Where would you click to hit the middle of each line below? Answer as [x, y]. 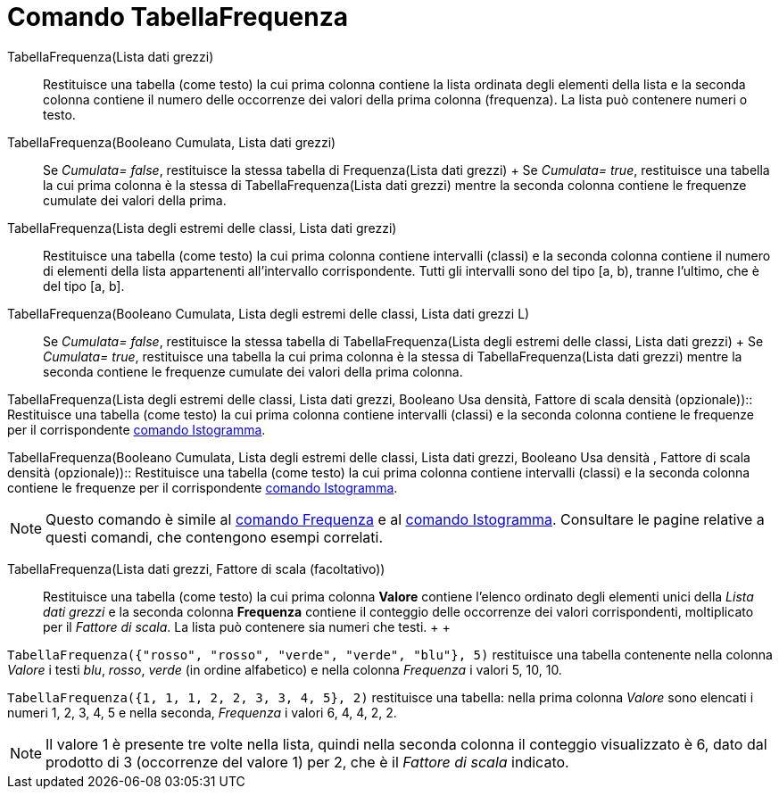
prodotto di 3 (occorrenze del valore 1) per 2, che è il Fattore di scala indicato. [307, 762]
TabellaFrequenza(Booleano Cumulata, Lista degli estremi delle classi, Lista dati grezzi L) [269, 313]
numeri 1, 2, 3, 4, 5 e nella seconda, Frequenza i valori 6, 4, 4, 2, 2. [202, 712]
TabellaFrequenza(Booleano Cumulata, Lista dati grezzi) [172, 142]
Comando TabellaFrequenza [178, 17]
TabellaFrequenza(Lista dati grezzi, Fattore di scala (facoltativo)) [196, 568]
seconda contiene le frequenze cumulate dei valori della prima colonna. [253, 371]
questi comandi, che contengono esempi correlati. [215, 537]
